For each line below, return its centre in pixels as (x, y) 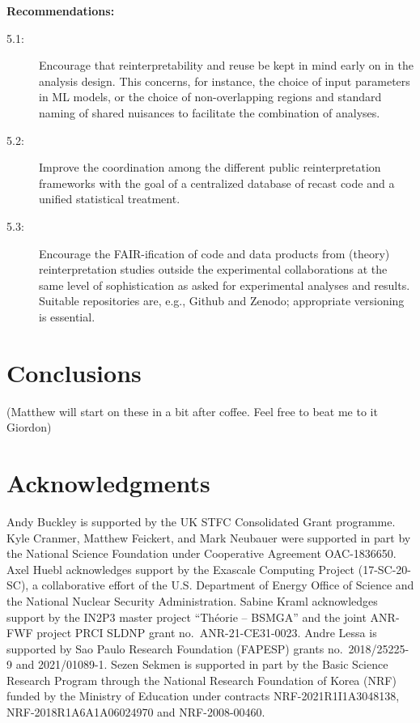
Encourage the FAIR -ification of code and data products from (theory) (214, 253)
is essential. (67, 316)
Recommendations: (61, 11)
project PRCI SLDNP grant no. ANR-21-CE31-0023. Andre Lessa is (207, 633)
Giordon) (29, 427)
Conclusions (74, 372)
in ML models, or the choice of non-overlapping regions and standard (210, 97)
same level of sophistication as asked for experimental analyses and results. (225, 285)
